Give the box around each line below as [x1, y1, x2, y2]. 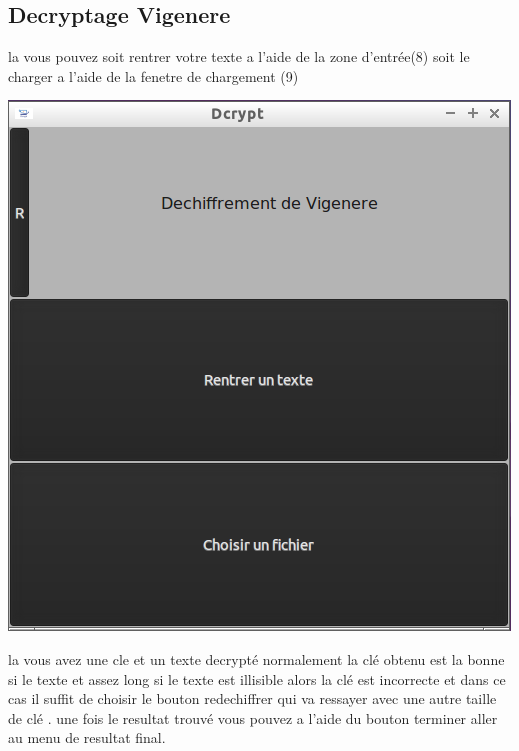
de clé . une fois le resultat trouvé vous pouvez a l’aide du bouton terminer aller [8, 707, 498, 728]
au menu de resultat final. [8, 727, 166, 748]
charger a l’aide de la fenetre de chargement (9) [8, 65, 299, 86]
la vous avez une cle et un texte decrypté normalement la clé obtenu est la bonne [8, 648, 505, 669]
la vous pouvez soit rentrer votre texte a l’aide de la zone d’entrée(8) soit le [8, 46, 470, 67]
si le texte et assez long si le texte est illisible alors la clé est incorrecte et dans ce [8, 668, 506, 689]
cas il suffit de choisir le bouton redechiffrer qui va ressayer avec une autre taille [8, 688, 497, 709]
